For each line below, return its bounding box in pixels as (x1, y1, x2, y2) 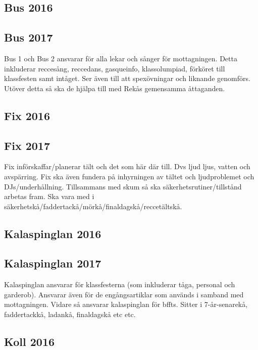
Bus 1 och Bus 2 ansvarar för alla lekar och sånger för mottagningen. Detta (4, 53, 237, 63)
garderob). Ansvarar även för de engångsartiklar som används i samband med (4, 289, 244, 299)
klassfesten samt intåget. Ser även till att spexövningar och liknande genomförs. (4, 73, 250, 84)
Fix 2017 (4, 137, 50, 153)
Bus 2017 (4, 29, 53, 45)
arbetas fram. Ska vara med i (4, 191, 94, 202)
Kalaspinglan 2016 (4, 225, 101, 241)
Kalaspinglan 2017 (4, 255, 101, 271)
